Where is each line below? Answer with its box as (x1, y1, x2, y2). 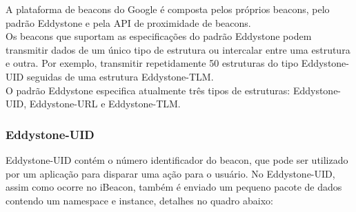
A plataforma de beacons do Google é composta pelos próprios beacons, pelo (6, 2, 330, 16)
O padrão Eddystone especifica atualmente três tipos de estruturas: (6, 83, 290, 97)
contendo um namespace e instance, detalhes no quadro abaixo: (6, 193, 273, 207)
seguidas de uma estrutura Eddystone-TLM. (26, 69, 214, 83)
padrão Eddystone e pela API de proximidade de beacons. (6, 15, 251, 30)
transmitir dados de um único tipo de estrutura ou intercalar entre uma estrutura (6, 42, 350, 56)
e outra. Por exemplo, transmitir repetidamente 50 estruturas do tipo (6, 56, 299, 70)
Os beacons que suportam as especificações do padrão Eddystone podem (6, 29, 312, 43)
